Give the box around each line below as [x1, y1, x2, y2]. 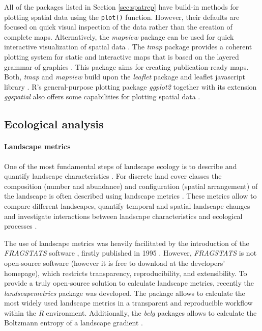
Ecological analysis [4, 116, 104, 132]
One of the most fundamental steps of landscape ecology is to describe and [4, 160, 237, 171]
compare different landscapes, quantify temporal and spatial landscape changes [4, 200, 250, 211]
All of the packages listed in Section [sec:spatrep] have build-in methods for [4, 2, 239, 12]
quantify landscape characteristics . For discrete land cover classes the [4, 171, 222, 181]
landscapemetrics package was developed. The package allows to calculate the [4, 287, 245, 298]
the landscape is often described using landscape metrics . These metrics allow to [4, 190, 257, 201]
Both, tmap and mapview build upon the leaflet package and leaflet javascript [4, 71, 245, 82]
